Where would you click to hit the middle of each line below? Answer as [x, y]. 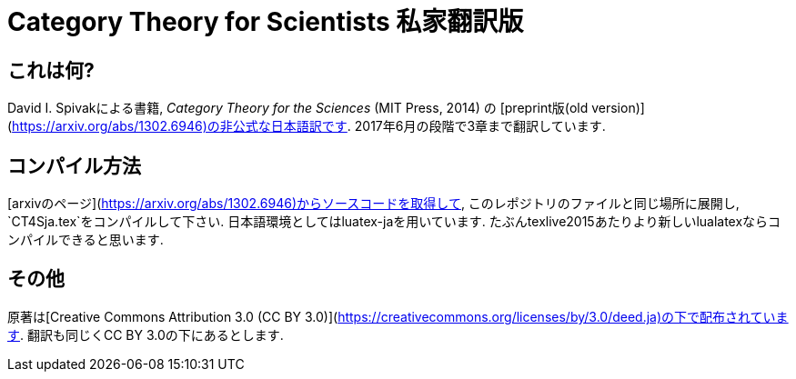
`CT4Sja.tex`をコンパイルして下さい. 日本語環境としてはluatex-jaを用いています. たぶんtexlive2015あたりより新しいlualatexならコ [394, 222]
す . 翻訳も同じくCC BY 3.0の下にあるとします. [146, 334]
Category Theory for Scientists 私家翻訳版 [266, 22]
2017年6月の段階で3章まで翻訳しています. [480, 126]
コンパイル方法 [74, 165]
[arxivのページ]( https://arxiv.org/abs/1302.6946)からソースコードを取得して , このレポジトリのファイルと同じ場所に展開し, [373, 204]
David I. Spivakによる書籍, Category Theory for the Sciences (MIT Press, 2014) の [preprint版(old [298, 108]
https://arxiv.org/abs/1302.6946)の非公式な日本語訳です [180, 126]
